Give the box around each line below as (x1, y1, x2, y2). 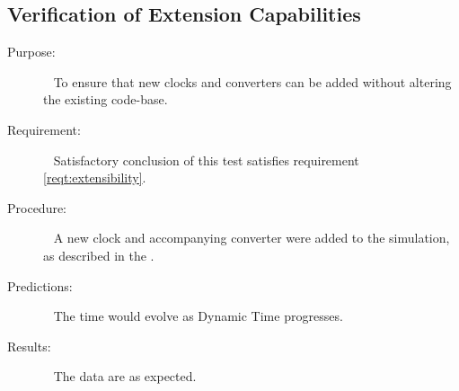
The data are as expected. (53, 367, 197, 386)
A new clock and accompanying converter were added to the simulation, (53, 228, 450, 247)
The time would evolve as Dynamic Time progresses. (53, 307, 343, 325)
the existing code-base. (43, 90, 168, 109)
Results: (7, 336, 51, 355)
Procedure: (7, 198, 67, 217)
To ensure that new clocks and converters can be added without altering (53, 72, 452, 91)
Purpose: (7, 42, 56, 61)
